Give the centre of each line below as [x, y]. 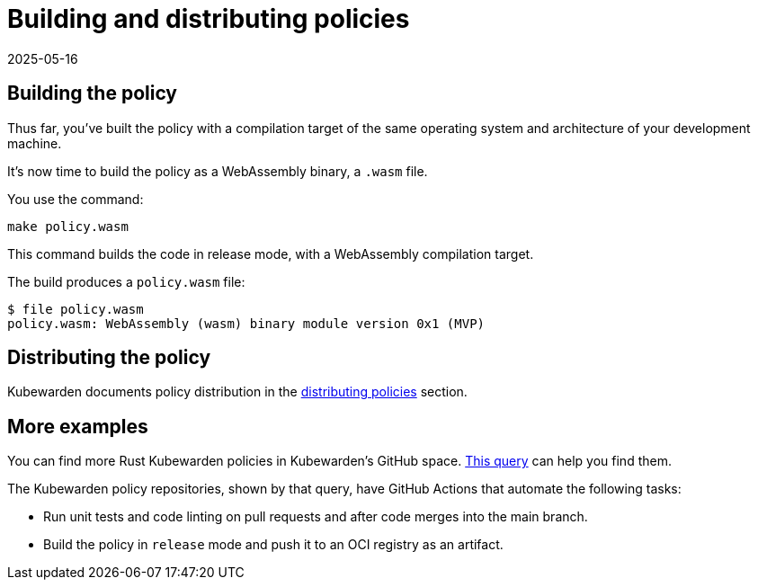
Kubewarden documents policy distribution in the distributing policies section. [237, 392]
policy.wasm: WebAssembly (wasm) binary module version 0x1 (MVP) [246, 323]
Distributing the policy [109, 358]
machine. [35, 143]
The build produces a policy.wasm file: [126, 281]
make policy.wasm [68, 226]
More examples [78, 426]
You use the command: [76, 199]
